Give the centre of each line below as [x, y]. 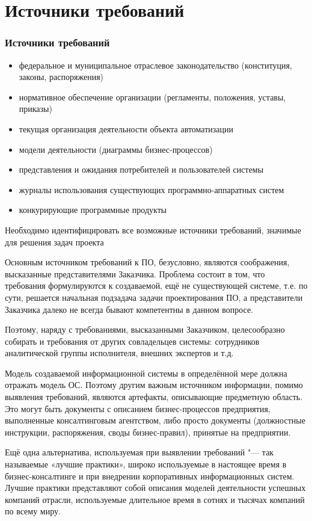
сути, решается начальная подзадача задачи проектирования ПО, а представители [154, 297]
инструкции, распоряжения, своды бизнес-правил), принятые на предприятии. [148, 432]
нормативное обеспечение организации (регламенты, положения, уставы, [152, 97]
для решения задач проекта [54, 242]
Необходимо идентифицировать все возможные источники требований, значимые [153, 230]
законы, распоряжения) [61, 77]
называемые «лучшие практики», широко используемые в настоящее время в [146, 464]
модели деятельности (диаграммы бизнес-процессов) [116, 149]
